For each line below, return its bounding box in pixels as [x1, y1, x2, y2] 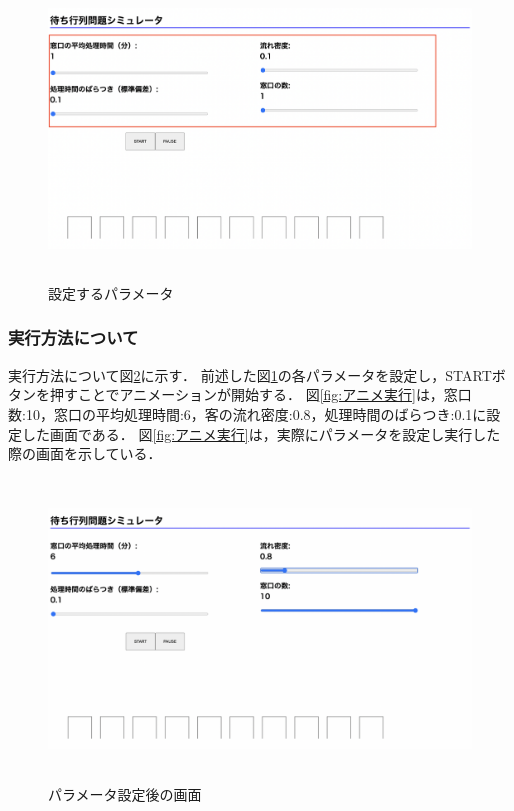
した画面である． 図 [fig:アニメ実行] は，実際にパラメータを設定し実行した [21, 423, 501, 444]
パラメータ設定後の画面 [48, 783, 202, 804]
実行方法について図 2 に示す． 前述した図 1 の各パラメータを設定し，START [8, 364, 492, 385]
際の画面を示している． [8, 443, 162, 464]
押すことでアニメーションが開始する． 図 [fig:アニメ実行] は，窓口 [49, 384, 472, 405]
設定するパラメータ [48, 282, 174, 303]
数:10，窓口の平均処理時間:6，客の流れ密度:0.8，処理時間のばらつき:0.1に [8, 403, 487, 424]
